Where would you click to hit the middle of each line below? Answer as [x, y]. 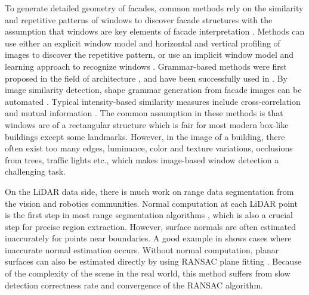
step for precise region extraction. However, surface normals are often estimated [150, 226]
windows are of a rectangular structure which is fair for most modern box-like [147, 124]
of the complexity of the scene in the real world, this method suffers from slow [148, 273]
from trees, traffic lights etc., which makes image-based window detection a [142, 159]
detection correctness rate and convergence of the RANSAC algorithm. [134, 285]
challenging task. [35, 171]
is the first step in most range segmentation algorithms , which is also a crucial [149, 215]
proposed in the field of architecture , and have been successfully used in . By [146, 78]
